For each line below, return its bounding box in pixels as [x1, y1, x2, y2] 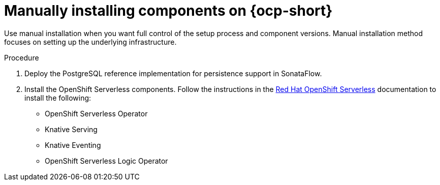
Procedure [4, 53, 39, 62]
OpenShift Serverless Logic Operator [45, 156, 168, 165]
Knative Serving [45, 125, 98, 134]
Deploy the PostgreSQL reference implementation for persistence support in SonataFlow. [24, 69, 322, 78]
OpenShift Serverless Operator [45, 109, 148, 118]
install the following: [24, 93, 91, 102]
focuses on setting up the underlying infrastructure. [4, 37, 177, 46]
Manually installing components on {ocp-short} [4, 2, 333, 19]
